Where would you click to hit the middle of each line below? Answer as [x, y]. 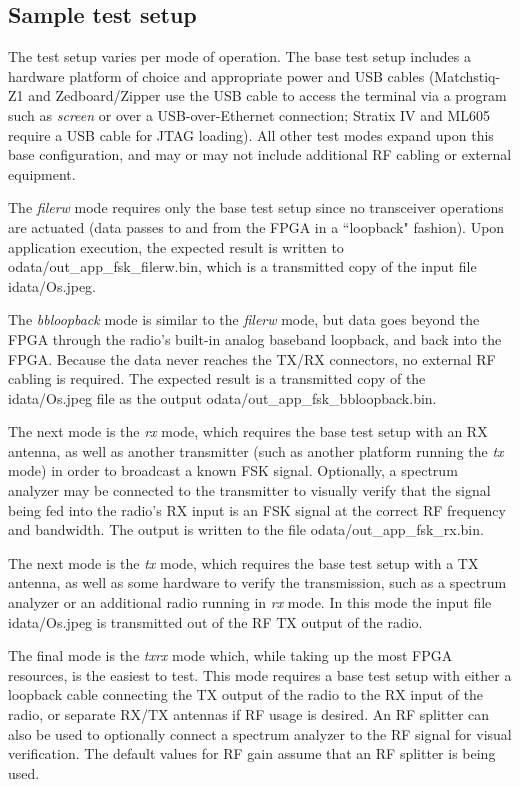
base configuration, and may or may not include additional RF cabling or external [260, 154]
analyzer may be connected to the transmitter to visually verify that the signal [249, 490]
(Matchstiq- [464, 75]
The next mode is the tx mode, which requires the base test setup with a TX [243, 562]
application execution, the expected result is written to [176, 246]
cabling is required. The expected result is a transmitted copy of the [217, 378]
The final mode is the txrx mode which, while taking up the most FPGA [230, 655]
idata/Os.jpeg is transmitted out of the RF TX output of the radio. [215, 621]
